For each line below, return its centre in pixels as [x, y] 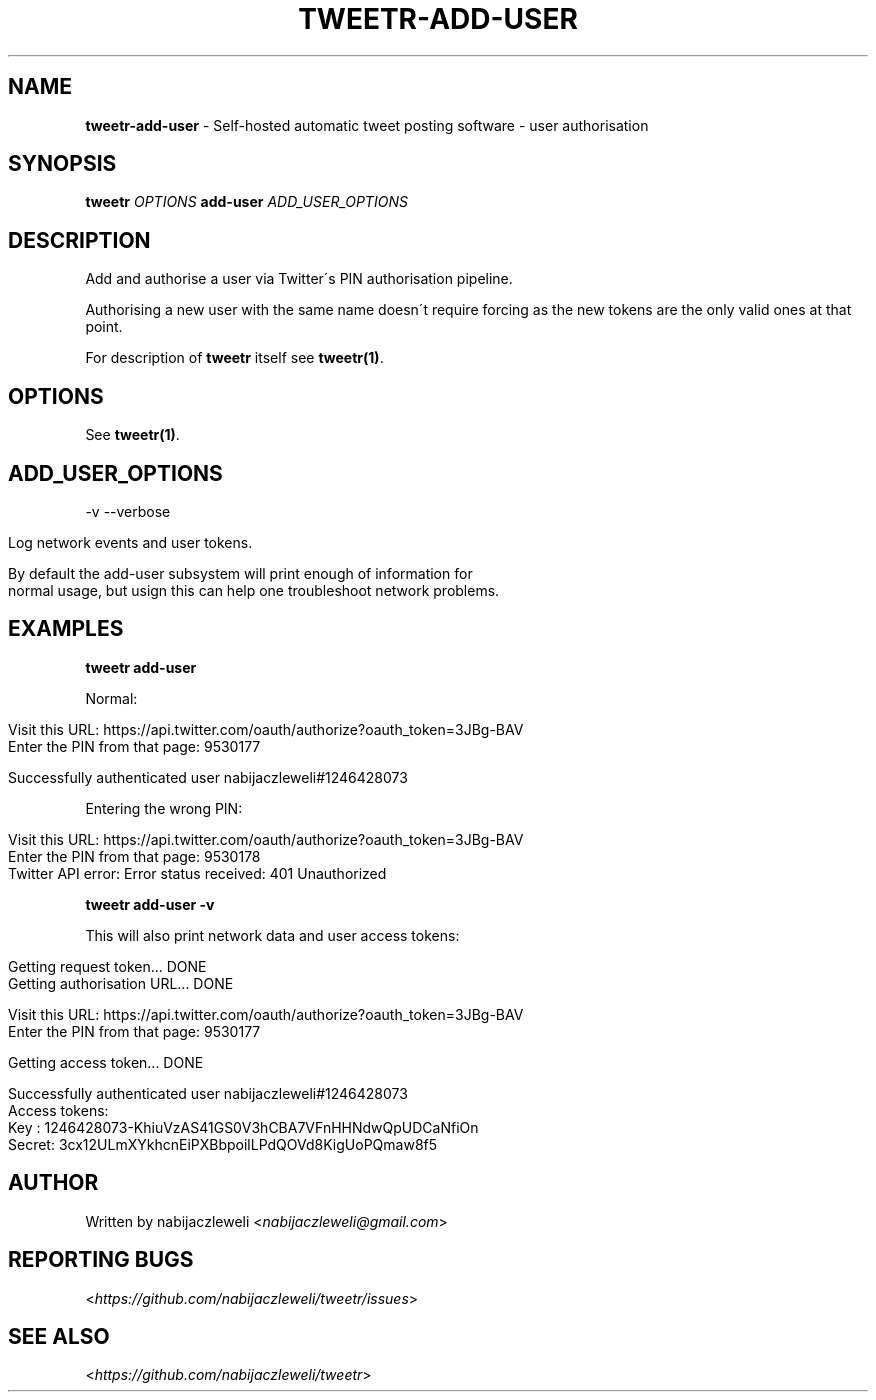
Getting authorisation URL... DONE [121, 983]
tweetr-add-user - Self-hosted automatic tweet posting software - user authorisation [367, 125]
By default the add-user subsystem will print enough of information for [240, 573]
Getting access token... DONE [106, 1062]
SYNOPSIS [62, 164]
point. [104, 327]
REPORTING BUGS [101, 1260]
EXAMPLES [66, 629]
